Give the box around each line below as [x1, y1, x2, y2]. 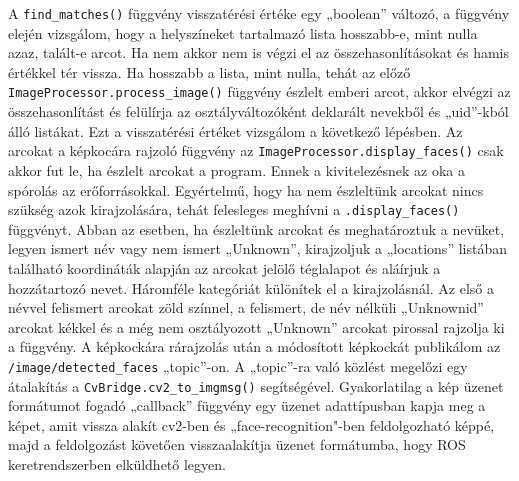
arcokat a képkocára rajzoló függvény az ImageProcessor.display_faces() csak [8, 140, 504, 161]
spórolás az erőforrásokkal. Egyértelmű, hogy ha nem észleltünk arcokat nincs [8, 179, 484, 200]
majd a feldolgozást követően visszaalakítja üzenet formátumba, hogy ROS [8, 434, 466, 455]
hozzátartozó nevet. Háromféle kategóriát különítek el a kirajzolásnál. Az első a [8, 277, 495, 298]
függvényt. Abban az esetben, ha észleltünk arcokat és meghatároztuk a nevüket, [8, 218, 505, 239]
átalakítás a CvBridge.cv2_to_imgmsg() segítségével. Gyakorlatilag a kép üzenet [8, 375, 504, 396]
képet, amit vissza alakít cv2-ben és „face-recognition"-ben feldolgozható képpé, [8, 414, 495, 435]
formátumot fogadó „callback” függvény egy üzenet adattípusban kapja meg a [8, 395, 486, 416]
